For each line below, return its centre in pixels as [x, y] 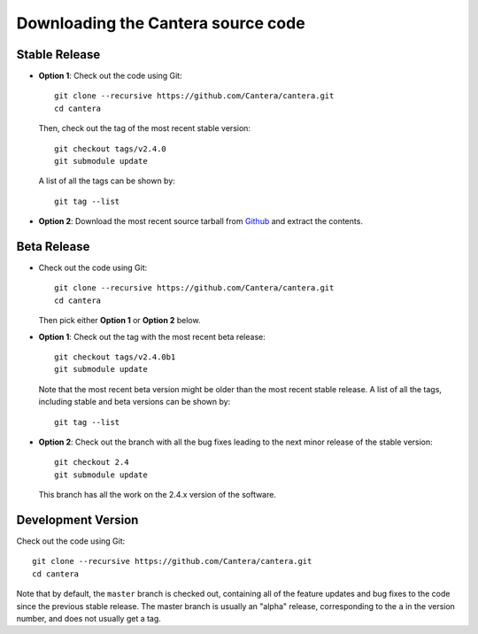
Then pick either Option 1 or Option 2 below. [119, 321]
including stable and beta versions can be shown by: [135, 402]
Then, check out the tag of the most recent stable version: [145, 128]
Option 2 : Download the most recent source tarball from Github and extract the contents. [200, 221]
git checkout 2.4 [92, 462]
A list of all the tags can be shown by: [107, 181]
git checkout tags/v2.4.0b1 [115, 357]
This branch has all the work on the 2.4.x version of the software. [157, 495]
